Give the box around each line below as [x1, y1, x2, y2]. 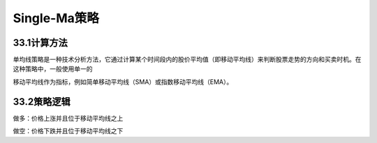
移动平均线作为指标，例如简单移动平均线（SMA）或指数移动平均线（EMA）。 [13, 77, 233, 86]
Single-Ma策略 [13, 10, 99, 26]
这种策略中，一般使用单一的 [13, 65, 93, 73]
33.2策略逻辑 [13, 96, 71, 108]
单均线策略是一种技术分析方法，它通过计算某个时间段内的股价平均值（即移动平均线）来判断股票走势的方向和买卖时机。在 [13, 56, 362, 64]
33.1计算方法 [13, 37, 68, 49]
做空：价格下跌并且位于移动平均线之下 [13, 127, 124, 135]
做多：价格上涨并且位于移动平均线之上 [13, 114, 124, 122]
